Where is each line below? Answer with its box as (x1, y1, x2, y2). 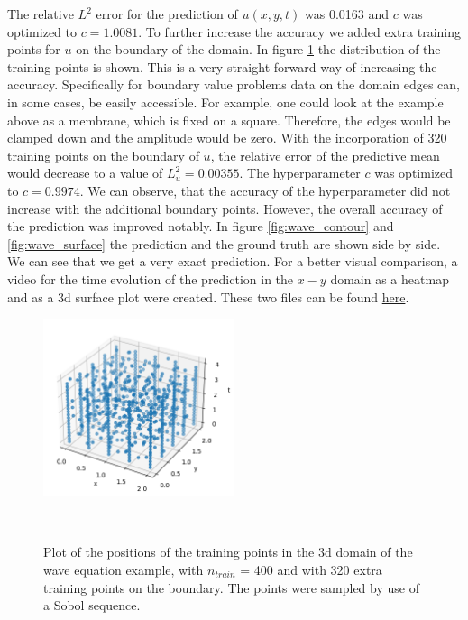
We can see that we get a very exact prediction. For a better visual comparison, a (7, 252, 458, 271)
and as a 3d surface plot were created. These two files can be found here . (7, 287, 409, 306)
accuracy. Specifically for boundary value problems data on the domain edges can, (7, 75, 461, 94)
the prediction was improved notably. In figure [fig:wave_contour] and (7, 217, 394, 236)
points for (7, 40, 60, 59)
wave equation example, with (43, 560, 204, 578)
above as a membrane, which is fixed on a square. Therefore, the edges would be (7, 110, 451, 129)
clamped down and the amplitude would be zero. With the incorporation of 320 (7, 128, 447, 147)
